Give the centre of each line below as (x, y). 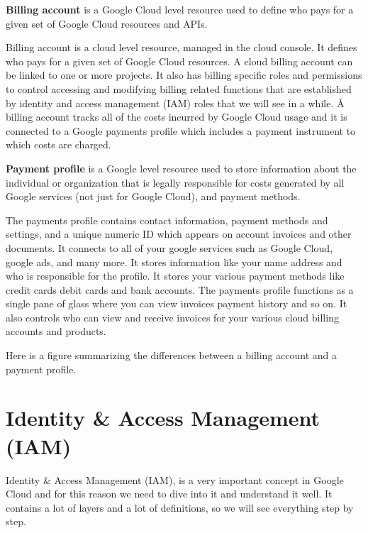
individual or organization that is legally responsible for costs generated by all (175, 182)
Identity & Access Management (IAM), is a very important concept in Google (175, 479)
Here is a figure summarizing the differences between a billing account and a (172, 355)
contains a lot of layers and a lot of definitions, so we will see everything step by (180, 507)
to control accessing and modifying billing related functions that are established (179, 88)
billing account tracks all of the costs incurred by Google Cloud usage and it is (177, 117)
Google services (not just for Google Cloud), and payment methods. (153, 196)
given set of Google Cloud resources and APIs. (107, 23)
